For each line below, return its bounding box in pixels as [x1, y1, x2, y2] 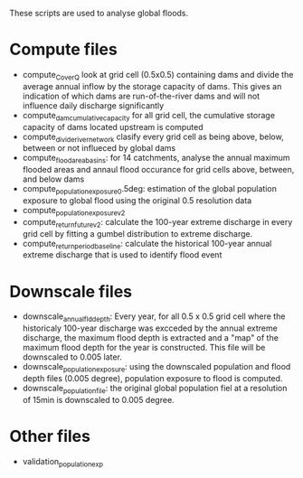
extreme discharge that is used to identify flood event [22, 249, 223, 260]
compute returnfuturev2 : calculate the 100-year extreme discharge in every [22, 216, 293, 230]
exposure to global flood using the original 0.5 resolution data [22, 194, 252, 206]
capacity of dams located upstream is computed [22, 121, 204, 132]
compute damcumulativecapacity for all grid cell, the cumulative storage [22, 109, 276, 123]
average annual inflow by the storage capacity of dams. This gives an [22, 80, 282, 91]
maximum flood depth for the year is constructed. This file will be [22, 342, 266, 353]
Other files [9, 426, 90, 446]
